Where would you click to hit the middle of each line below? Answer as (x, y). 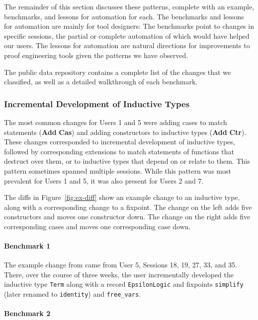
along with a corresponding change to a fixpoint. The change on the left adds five (128, 207)
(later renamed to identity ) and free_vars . (73, 294)
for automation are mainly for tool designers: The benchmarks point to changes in (129, 26)
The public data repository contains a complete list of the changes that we (118, 72)
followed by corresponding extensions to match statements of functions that (119, 151)
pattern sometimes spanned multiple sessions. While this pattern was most (118, 170)
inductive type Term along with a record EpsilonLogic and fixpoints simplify (124, 284)
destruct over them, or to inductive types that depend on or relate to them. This (127, 161)
